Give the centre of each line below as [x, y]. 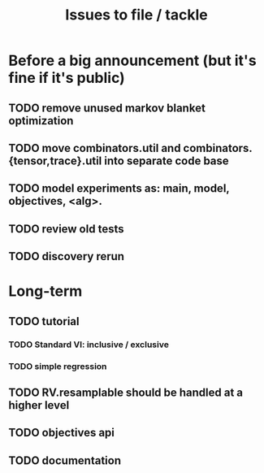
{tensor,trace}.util [55, 161]
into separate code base [167, 161]
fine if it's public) [67, 78]
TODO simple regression [58, 366]
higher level [39, 405]
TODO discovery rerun [66, 256]
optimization [41, 121]
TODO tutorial [44, 321]
